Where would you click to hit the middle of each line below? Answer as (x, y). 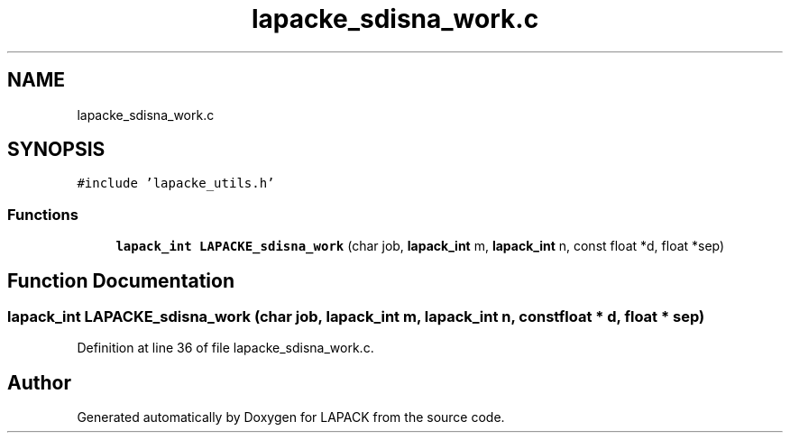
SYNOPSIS (56, 150)
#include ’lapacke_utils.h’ (176, 183)
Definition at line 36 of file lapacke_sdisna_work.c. (225, 348)
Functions (43, 214)
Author (39, 382)
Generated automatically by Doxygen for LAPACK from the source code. (291, 417)
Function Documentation (121, 280)
